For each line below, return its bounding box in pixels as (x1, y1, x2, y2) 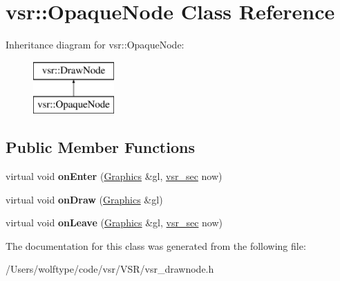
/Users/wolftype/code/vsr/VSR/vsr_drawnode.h (6, 262, 214, 276)
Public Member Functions (6, 136, 195, 158)
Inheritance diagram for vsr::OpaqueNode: (6, 37, 185, 52)
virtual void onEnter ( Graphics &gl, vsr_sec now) (6, 169, 223, 183)
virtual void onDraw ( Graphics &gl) (6, 192, 163, 206)
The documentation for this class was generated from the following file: (6, 238, 306, 253)
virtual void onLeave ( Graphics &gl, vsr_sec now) (6, 215, 223, 230)
